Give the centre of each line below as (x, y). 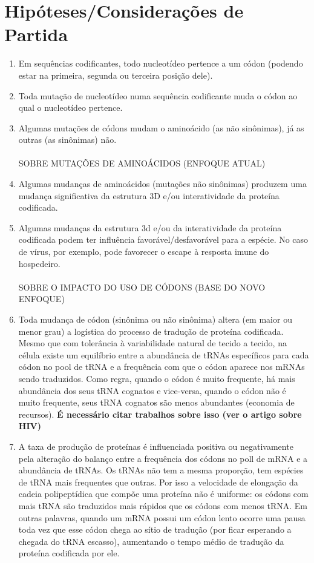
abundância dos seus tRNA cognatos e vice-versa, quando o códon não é (152, 390)
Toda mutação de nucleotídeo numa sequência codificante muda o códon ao (158, 95)
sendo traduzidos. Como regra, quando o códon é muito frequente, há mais (157, 378)
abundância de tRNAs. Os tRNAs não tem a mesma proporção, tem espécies (161, 470)
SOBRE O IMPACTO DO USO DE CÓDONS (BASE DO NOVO (142, 287)
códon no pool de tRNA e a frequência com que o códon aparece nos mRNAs (162, 367)
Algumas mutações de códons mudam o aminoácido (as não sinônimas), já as (161, 127)
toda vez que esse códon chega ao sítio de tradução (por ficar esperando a (155, 529)
